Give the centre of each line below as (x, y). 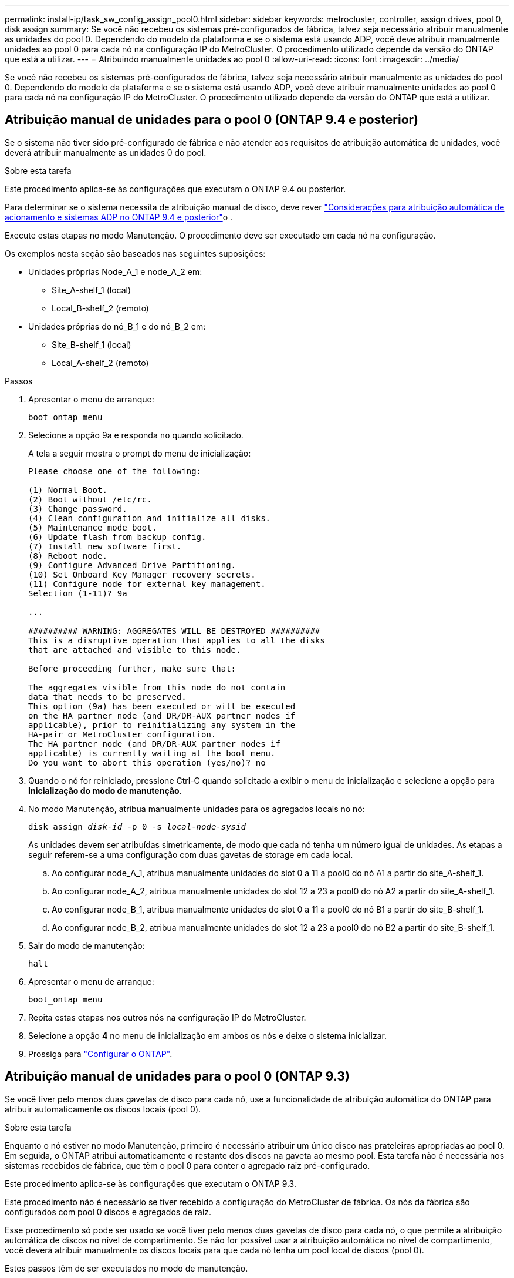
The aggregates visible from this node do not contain (157, 687)
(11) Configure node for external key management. (147, 584)
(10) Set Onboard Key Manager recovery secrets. (142, 574)
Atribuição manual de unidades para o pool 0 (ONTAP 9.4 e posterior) (212, 120)
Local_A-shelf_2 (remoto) (100, 363)
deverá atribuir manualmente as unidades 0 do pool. (106, 152)
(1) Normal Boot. (68, 490)
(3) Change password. (78, 509)
